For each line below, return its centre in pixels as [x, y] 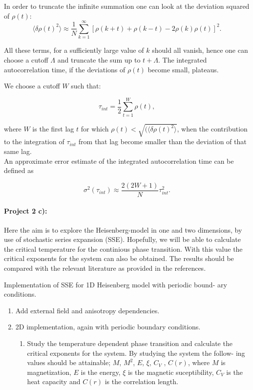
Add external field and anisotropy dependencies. [87, 310]
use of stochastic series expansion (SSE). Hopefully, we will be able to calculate [122, 239]
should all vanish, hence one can [200, 50]
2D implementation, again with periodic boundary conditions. [108, 327]
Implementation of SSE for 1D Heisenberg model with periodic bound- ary [116, 284]
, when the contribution [212, 129]
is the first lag [53, 129]
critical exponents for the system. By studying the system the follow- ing [136, 353]
